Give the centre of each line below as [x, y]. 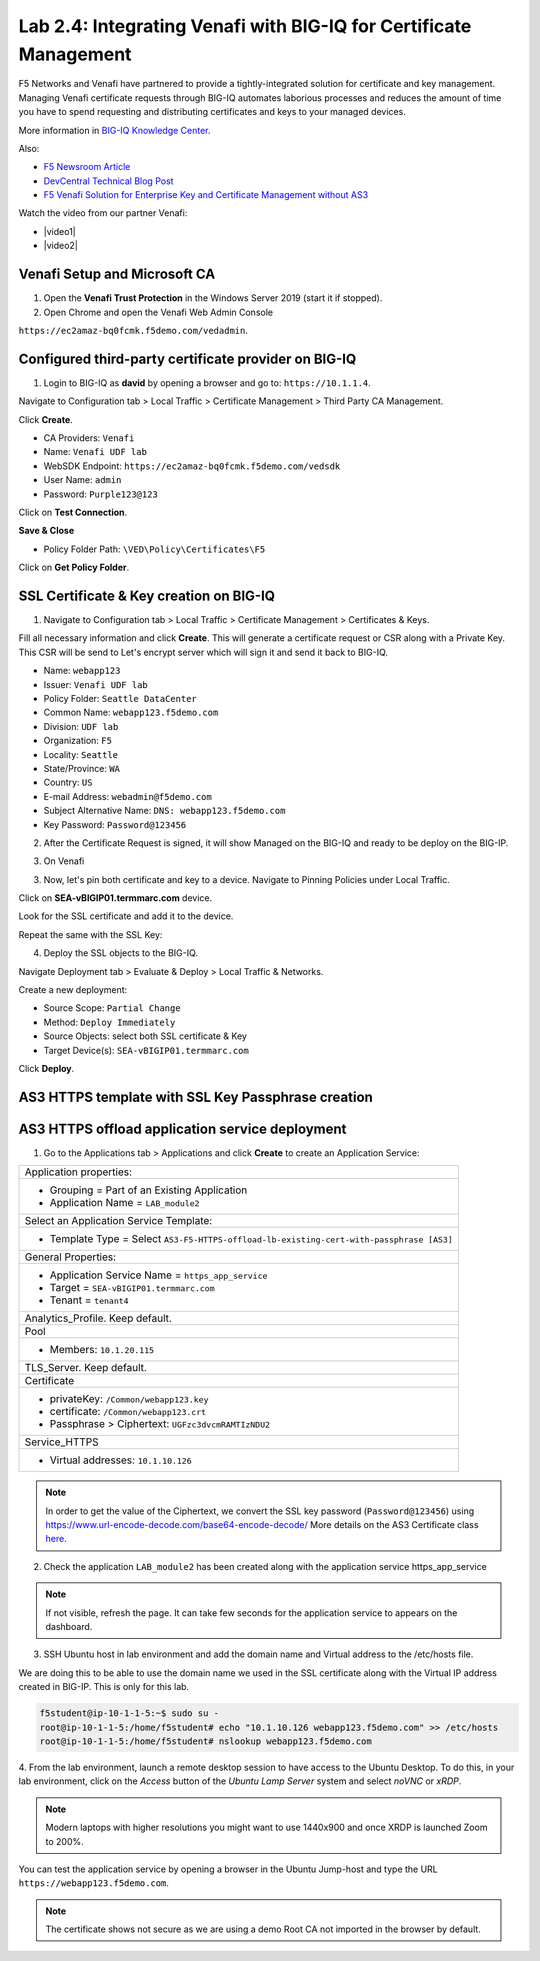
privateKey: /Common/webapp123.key [129, 1399]
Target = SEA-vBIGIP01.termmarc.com [132, 1288]
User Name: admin [82, 480]
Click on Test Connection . [73, 512]
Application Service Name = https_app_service [158, 1275]
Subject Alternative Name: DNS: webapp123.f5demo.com [164, 811]
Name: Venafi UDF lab [95, 452]
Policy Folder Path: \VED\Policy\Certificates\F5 [154, 549]
